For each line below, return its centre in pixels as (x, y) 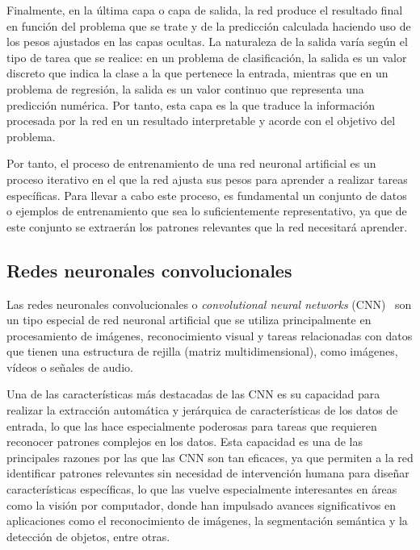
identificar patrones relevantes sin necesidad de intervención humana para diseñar (208, 473)
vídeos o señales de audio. (70, 367)
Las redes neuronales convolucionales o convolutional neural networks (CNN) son (209, 304)
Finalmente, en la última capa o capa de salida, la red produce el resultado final (205, 10)
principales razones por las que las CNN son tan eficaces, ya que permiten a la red (210, 457)
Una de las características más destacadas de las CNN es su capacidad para (193, 394)
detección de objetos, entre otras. (88, 536)
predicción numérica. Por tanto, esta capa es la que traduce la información (191, 104)
